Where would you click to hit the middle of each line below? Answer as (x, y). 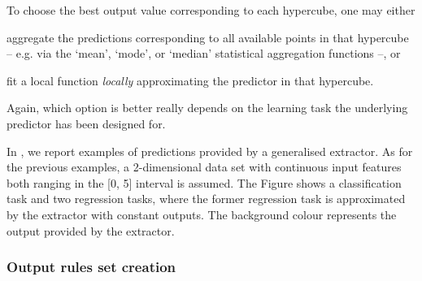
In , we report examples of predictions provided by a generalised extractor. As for (210, 151)
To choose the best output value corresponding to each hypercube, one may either (211, 10)
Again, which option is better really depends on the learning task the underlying (207, 108)
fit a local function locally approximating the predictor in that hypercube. (190, 80)
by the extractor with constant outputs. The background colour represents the (202, 214)
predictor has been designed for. (86, 123)
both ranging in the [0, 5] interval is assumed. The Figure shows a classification (204, 182)
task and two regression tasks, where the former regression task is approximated (206, 199)
